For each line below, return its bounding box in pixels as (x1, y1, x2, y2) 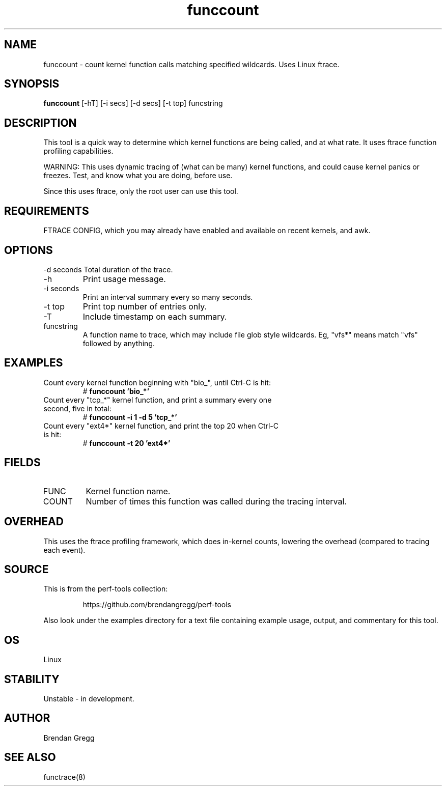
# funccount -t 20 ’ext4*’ (82, 438, 171, 447)
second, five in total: (43, 404, 111, 413)
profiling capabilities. (43, 147, 114, 156)
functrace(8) (43, 772, 86, 781)
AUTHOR (4, 712, 50, 725)
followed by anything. (82, 338, 155, 348)
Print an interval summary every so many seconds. (82, 292, 253, 301)
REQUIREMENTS (4, 204, 89, 217)
